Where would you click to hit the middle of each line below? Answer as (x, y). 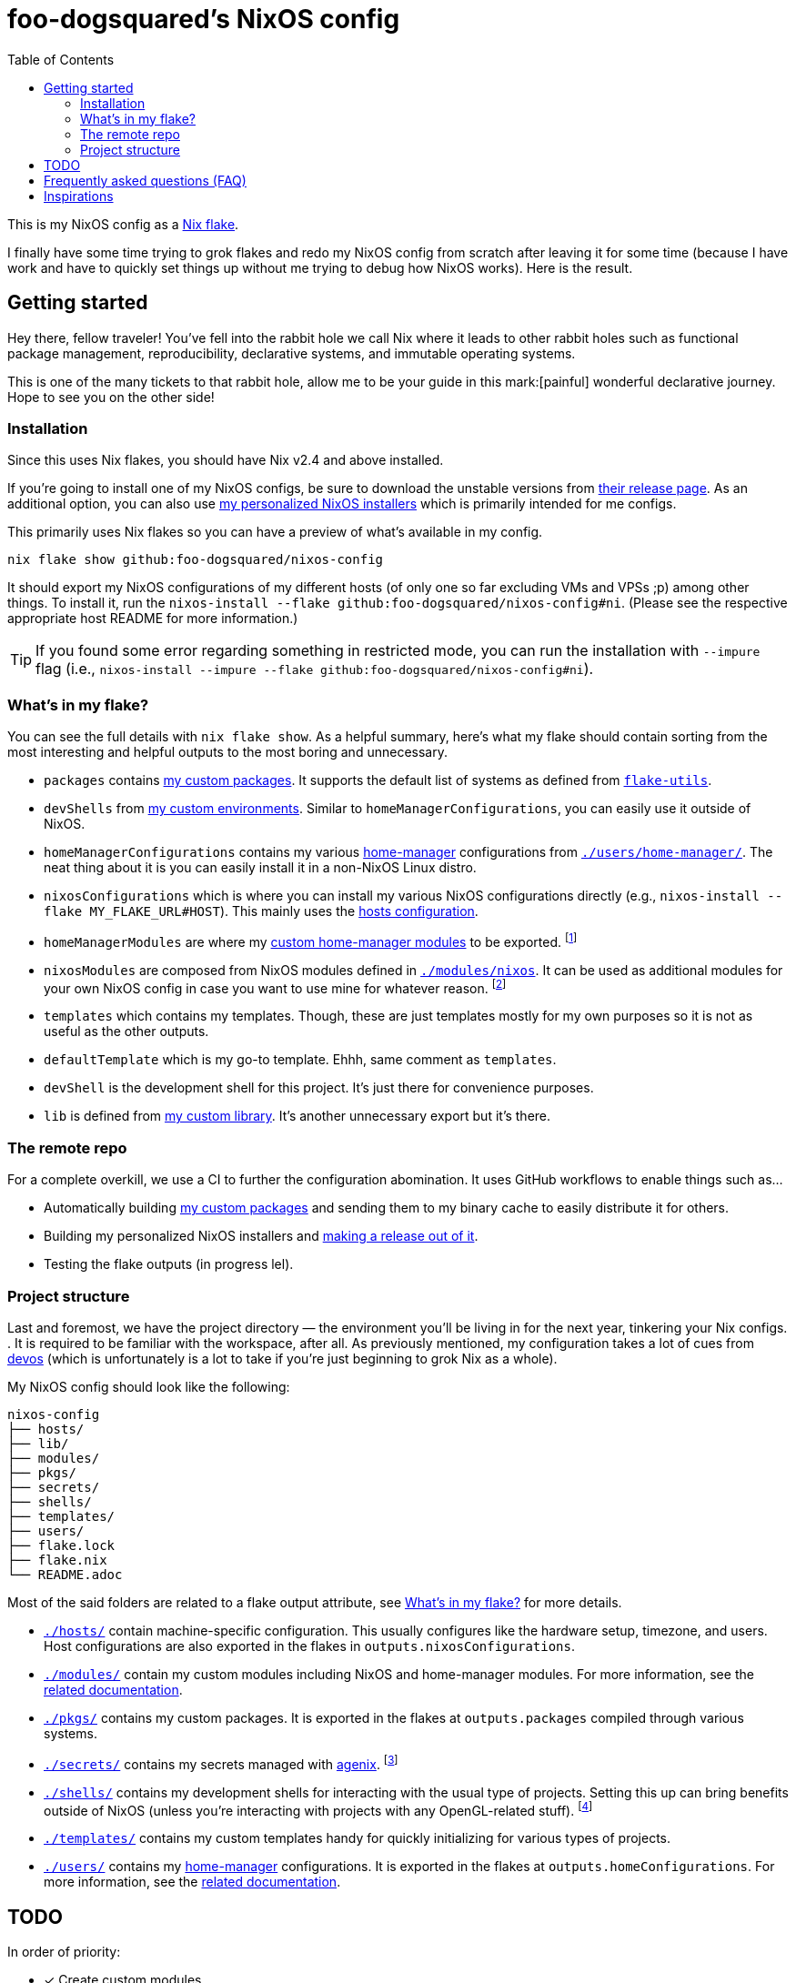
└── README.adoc (65, 1574)
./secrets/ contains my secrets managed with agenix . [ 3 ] (221, 1762)
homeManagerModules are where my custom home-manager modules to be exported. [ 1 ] (311, 941)
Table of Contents (61, 59)
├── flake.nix (57, 1560)
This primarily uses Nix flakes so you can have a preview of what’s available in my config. (275, 532)
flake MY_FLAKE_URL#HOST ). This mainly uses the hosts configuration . (261, 911)
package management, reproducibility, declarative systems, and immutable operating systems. (292, 353)
